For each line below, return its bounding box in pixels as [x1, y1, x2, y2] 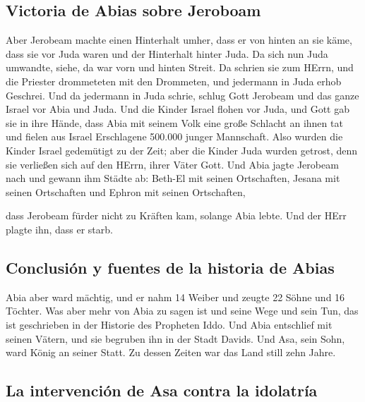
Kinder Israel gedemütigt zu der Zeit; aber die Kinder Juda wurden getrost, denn [6, 142, 358, 157]
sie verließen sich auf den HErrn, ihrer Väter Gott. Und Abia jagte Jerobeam [6, 157, 339, 171]
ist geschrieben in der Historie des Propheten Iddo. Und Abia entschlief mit [6, 317, 333, 331]
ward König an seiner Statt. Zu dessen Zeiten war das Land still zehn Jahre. [6, 345, 336, 360]
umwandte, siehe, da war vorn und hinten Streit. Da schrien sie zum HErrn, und [6, 60, 354, 75]
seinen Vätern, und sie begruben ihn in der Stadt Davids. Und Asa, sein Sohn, [6, 331, 345, 346]
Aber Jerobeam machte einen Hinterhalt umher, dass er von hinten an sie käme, [6, 32, 352, 47]
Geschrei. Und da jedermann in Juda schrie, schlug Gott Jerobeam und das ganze [6, 87, 359, 102]
